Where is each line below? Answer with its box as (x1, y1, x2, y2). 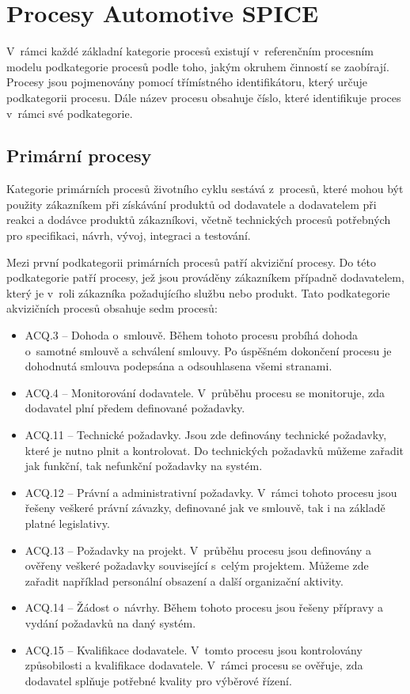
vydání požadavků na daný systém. (25, 614, 196, 631)
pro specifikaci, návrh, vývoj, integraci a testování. (6, 227, 251, 244)
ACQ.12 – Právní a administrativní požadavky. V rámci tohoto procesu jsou (25, 484, 397, 500)
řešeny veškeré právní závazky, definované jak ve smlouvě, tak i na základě (25, 499, 385, 516)
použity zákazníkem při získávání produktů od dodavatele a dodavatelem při (6, 195, 377, 212)
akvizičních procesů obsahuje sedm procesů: (6, 300, 218, 317)
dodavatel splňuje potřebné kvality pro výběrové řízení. (25, 672, 292, 688)
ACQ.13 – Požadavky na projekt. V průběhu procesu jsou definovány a (25, 541, 372, 558)
